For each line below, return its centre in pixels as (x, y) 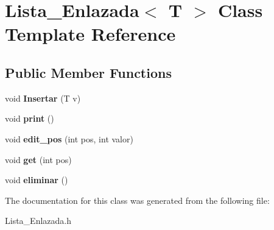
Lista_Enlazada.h (38, 221)
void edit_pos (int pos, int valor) (69, 138)
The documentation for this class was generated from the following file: (137, 200)
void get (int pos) (38, 159)
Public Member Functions (88, 72)
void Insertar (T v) (43, 98)
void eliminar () (37, 180)
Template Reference (90, 34)
